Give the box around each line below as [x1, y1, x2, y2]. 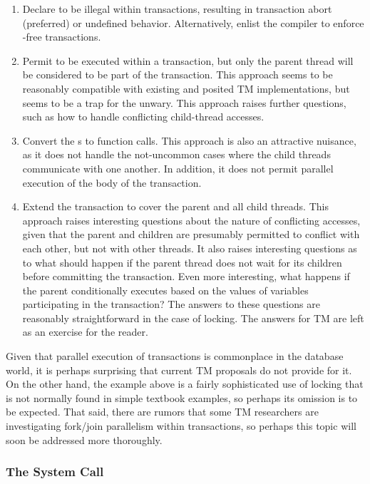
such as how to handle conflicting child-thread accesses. [22, 109, 264, 124]
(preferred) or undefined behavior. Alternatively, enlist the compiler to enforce [22, 15, 364, 30]
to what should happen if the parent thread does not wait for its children [22, 254, 342, 269]
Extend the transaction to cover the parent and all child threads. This [22, 199, 329, 214]
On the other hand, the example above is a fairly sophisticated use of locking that [6, 376, 364, 391]
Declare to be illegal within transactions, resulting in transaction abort [22, 1, 332, 16]
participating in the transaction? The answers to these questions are [22, 297, 320, 311]
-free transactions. [22, 29, 101, 44]
